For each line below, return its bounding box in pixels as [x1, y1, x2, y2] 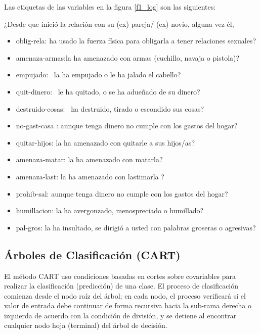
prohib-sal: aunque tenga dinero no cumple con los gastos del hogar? [16, 188, 228, 199]
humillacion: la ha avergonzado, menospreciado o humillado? [16, 205, 204, 216]
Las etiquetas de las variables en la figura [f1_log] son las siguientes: [4, 2, 216, 12]
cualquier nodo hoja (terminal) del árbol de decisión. [4, 320, 167, 330]
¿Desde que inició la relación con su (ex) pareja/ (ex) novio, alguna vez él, [4, 18, 234, 29]
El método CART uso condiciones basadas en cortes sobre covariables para [4, 270, 236, 281]
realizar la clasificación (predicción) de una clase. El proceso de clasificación [4, 280, 239, 291]
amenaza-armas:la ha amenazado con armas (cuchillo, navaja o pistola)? [16, 52, 240, 63]
